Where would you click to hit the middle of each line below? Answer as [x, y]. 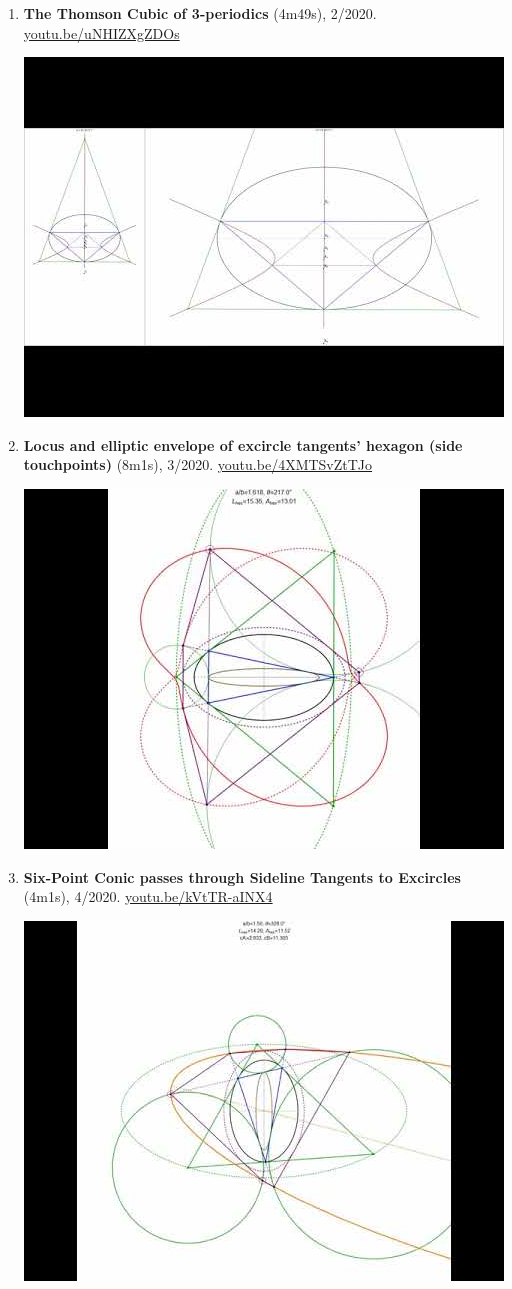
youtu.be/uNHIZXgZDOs [101, 32]
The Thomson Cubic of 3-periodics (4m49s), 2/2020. [200, 13]
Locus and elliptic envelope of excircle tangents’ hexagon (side [243, 444]
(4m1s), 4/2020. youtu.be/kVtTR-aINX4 [148, 896]
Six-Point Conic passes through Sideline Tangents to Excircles [242, 876]
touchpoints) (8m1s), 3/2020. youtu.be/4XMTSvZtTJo [198, 464]
